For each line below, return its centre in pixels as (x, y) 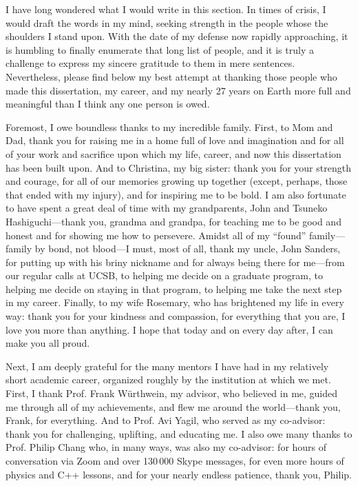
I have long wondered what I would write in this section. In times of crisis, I (166, 9)
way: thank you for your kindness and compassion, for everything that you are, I (176, 316)
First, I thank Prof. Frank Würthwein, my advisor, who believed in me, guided (172, 393)
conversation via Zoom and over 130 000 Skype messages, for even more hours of (175, 460)
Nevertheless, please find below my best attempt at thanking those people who (171, 76)
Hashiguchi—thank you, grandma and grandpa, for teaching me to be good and (173, 221)
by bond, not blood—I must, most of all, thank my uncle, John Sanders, (188, 249)
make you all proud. (48, 343)
